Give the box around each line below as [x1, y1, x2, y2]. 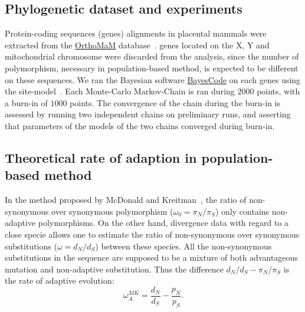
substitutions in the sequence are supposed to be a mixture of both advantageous [5, 251, 298, 264]
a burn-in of [5, 96, 48, 109]
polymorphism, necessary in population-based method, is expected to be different [5, 61, 299, 74]
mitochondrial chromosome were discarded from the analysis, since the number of [5, 50, 299, 63]
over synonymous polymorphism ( [51, 205, 173, 217]
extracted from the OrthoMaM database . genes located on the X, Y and [5, 38, 270, 51]
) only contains [215, 205, 270, 217]
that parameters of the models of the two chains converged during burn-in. [5, 119, 275, 132]
